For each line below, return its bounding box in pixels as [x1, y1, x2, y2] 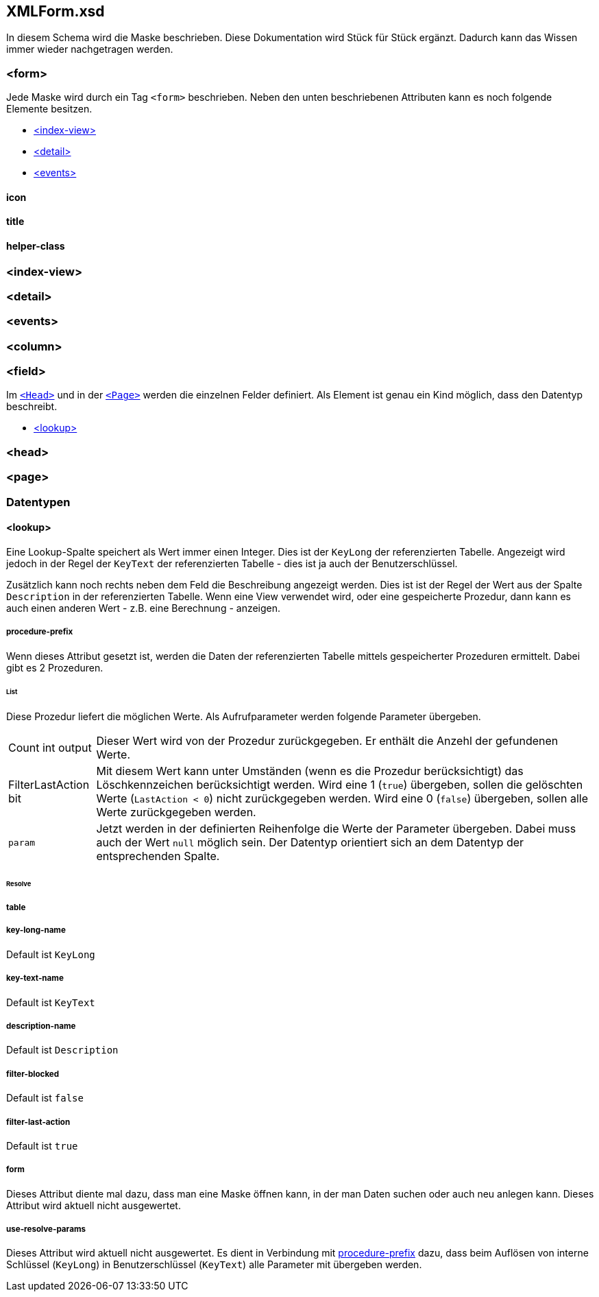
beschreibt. [6, 401, 58, 413]
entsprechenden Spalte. [96, 849, 220, 864]
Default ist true [6, 1139, 78, 1152]
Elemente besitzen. [6, 103, 93, 115]
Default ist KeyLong [6, 948, 95, 960]
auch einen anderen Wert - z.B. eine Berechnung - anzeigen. [6, 602, 281, 614]
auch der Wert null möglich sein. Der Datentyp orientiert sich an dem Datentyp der [96, 835, 524, 850]
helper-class [6, 240, 65, 252]
